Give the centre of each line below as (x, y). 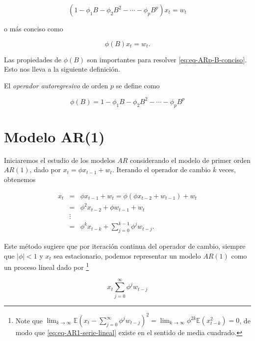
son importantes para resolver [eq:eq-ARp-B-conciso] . (167, 59)
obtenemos (20, 179)
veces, (227, 170)
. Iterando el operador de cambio (161, 170)
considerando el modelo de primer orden (190, 160)
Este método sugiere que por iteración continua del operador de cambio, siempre (125, 246)
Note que (29, 320)
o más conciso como (34, 28)
